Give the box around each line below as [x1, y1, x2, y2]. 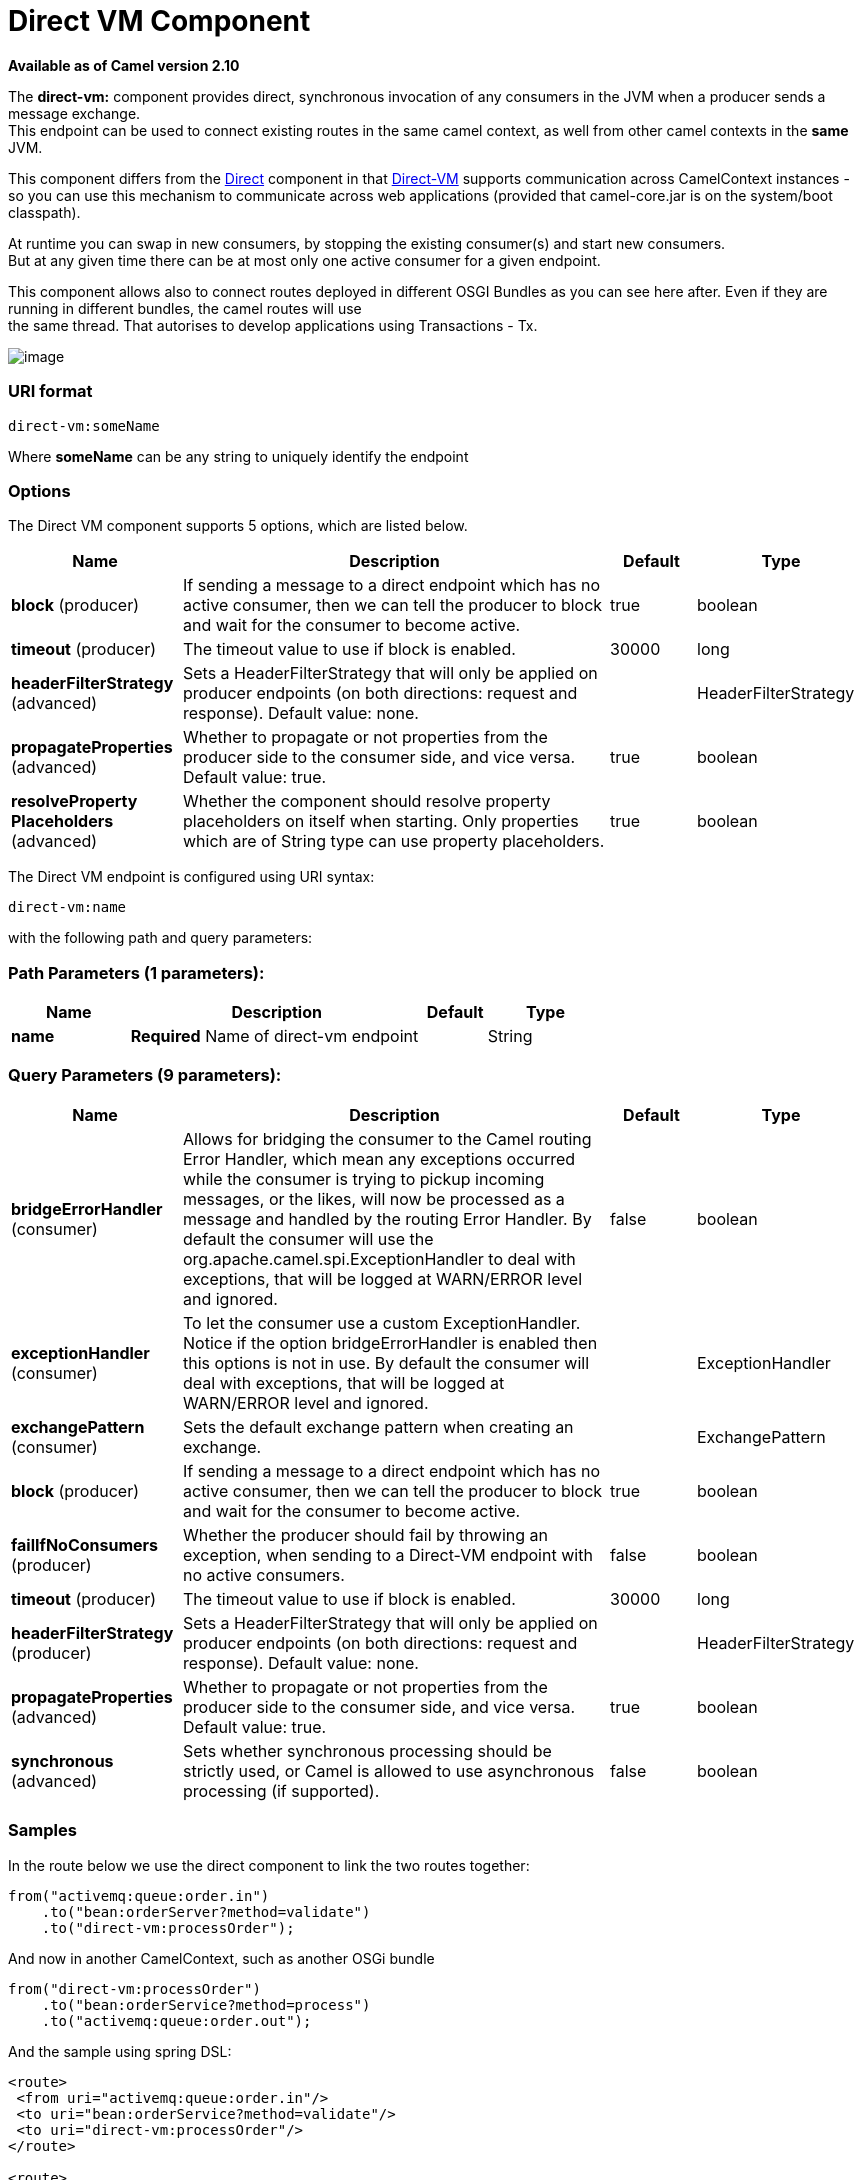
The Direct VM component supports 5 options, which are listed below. [8, 517, 468, 535]
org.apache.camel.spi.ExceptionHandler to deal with [183, 1248, 576, 1269]
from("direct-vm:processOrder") [8, 1980, 261, 1997]
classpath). [8, 203, 81, 221]
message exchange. [8, 104, 141, 122]
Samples [8, 1820, 77, 1841]
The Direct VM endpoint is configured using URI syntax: [8, 868, 375, 886]
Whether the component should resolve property [183, 791, 551, 812]
